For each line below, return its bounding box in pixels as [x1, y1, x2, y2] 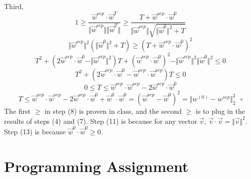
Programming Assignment [4, 155, 189, 176]
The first [4, 105, 31, 116]
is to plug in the [195, 105, 245, 116]
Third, [4, 1, 24, 11]
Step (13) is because [4, 126, 66, 136]
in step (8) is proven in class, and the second [44, 105, 182, 116]
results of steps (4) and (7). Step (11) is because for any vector [4, 115, 197, 126]
